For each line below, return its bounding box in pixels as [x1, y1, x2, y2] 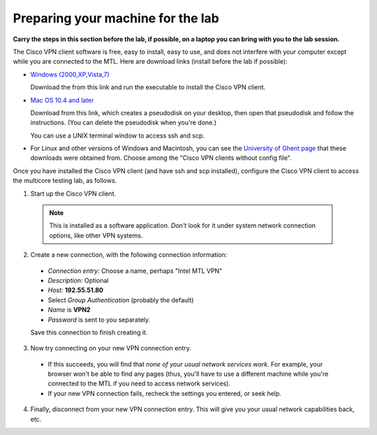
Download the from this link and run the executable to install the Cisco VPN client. [30, 83, 266, 91]
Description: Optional [47, 276, 109, 284]
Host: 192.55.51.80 [47, 286, 104, 295]
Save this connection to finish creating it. [30, 328, 148, 337]
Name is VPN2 [47, 306, 91, 314]
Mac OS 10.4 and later [30, 96, 94, 104]
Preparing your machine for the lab [13, 10, 219, 26]
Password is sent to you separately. [47, 315, 151, 324]
